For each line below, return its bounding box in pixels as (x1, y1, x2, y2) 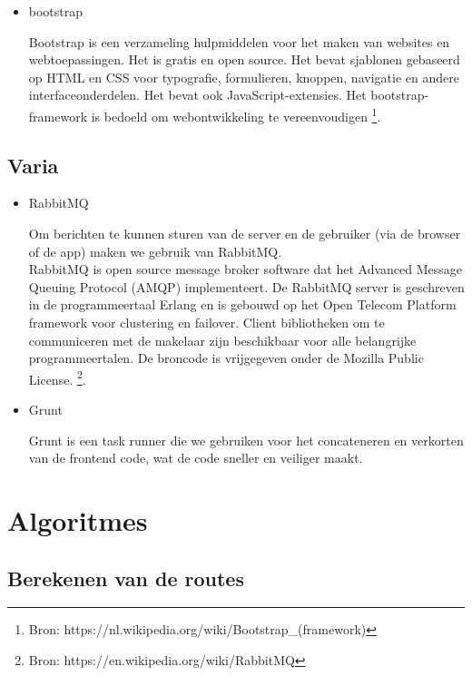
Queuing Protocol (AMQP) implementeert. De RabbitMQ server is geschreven (28, 277, 465, 296)
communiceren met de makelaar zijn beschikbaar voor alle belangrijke (28, 330, 417, 349)
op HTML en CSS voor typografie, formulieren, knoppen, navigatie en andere (28, 67, 459, 86)
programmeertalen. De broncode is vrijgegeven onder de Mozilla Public (28, 348, 424, 367)
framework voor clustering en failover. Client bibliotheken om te (28, 312, 385, 331)
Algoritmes (7, 501, 148, 538)
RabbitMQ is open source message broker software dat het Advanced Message (28, 260, 463, 279)
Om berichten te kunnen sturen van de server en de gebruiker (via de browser (28, 224, 461, 243)
